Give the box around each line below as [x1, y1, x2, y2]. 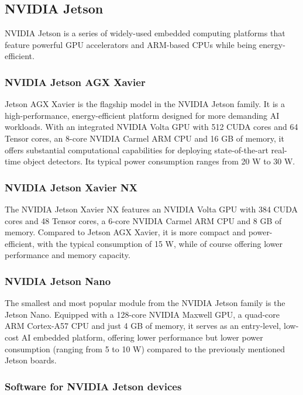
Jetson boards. [5, 354, 57, 366]
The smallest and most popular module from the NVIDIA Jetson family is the [5, 297, 285, 309]
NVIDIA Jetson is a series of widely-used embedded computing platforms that [5, 27, 285, 39]
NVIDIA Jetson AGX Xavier [5, 74, 146, 89]
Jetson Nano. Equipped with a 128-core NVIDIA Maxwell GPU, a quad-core [5, 308, 280, 320]
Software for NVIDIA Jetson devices [5, 379, 182, 393]
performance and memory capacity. [5, 249, 130, 261]
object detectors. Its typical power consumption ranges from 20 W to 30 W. [23, 155, 295, 167]
